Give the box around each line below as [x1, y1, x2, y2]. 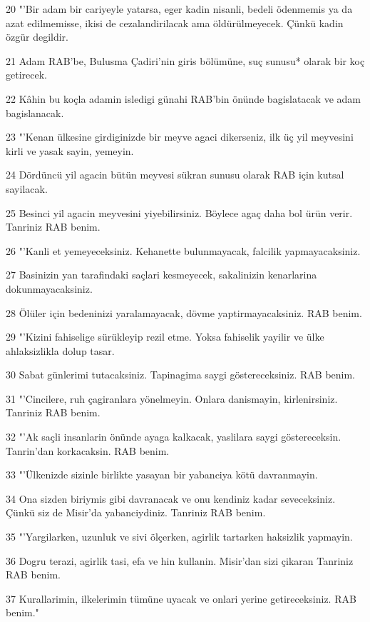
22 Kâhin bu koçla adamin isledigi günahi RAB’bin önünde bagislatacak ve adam [6, 91, 361, 106]
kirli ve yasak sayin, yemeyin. [6, 143, 134, 158]
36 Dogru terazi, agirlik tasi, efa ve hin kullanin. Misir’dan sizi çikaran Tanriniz [6, 553, 354, 568]
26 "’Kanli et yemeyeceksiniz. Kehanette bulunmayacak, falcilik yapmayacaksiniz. [6, 243, 361, 258]
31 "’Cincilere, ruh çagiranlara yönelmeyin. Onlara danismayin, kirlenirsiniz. [6, 391, 338, 406]
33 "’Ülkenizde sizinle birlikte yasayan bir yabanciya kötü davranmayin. [6, 467, 318, 482]
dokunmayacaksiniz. [6, 281, 93, 296]
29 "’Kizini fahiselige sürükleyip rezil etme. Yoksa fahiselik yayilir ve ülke [6, 329, 324, 344]
